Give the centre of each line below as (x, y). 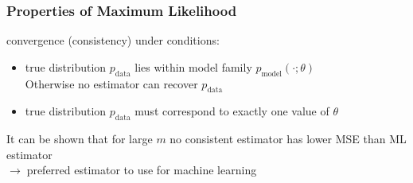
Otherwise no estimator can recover (111, 83)
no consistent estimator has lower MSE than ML (288, 139)
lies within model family (193, 66)
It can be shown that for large (80, 139)
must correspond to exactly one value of (232, 111)
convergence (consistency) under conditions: (113, 40)
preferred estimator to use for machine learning (142, 170)
